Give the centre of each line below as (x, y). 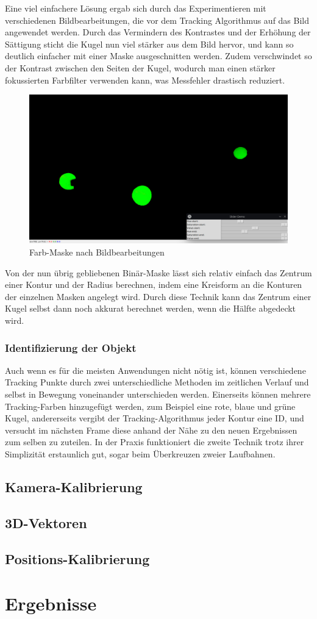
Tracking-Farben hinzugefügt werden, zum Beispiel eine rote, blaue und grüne (150, 406)
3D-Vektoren (46, 522)
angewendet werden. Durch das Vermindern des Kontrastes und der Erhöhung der (158, 32)
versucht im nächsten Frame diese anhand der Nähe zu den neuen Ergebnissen (151, 430)
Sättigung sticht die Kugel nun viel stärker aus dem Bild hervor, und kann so (149, 44)
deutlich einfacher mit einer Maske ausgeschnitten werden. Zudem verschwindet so (158, 56)
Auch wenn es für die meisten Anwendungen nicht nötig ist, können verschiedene (155, 370)
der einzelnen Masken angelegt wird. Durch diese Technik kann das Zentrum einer (158, 296)
